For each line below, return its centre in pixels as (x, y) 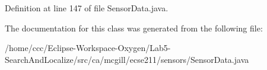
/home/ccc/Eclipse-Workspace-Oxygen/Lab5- (88, 48)
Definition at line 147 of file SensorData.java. (87, 8)
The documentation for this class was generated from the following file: (134, 28)
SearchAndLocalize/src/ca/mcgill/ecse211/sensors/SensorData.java (127, 59)
